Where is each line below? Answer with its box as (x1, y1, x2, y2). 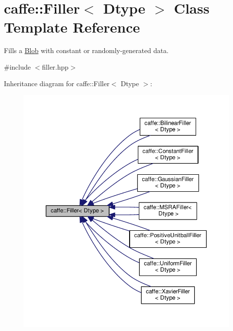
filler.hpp (42, 61, 69, 72)
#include (4, 61, 31, 72)
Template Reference (4, 17, 140, 37)
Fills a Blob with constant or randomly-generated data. (4, 45, 169, 55)
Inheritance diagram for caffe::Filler (4, 78, 110, 88)
